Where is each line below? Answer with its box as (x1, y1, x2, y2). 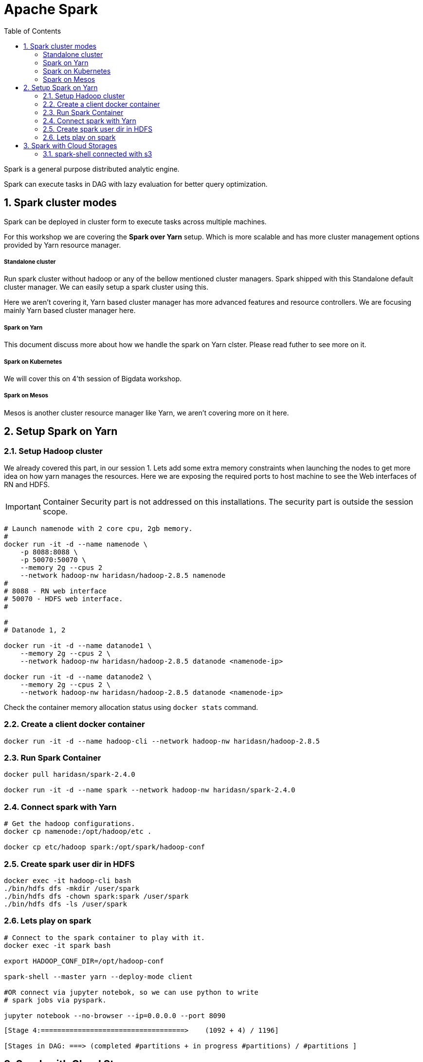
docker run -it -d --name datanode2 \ (4, 672, 152, 681)
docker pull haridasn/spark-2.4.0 (4, 770, 135, 779)
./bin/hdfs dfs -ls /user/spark (4, 900, 127, 908)
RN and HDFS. (4, 480, 50, 489)
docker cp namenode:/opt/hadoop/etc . (4, 827, 152, 836)
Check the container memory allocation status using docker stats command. (4, 703, 258, 711)
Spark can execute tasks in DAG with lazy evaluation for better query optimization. (4, 179, 268, 188)
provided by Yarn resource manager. (4, 240, 121, 249)
